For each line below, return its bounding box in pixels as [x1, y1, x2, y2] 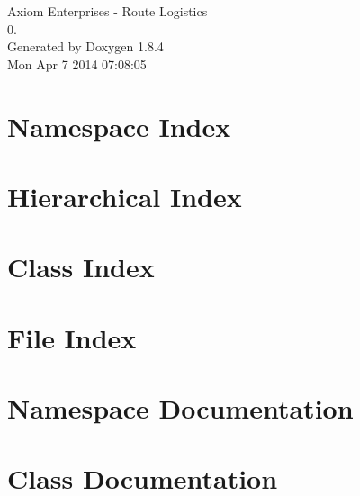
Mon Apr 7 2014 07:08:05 [7, 54, 147, 73]
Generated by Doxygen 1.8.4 [7, 37, 164, 56]
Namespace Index [7, 107, 231, 144]
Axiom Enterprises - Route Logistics [7, 2, 208, 20]
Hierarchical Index [7, 177, 242, 214]
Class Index [7, 248, 155, 285]
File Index [7, 319, 137, 356]
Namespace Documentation [7, 390, 354, 427]
